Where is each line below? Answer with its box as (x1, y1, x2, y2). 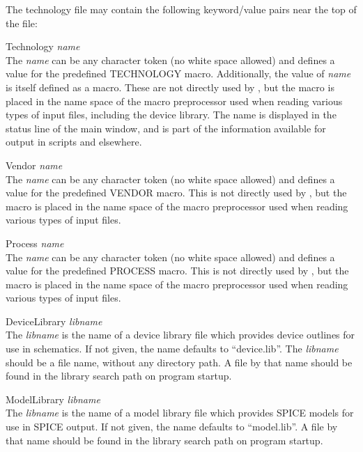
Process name (6, 235, 64, 250)
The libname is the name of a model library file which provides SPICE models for (6, 405, 354, 420)
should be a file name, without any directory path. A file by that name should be (6, 354, 353, 369)
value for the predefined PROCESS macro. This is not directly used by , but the (6, 263, 349, 278)
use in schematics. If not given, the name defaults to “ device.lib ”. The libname (6, 341, 339, 356)
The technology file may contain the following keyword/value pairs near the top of (6, 2, 357, 16)
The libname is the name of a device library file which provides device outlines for (6, 327, 355, 342)
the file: (6, 15, 38, 30)
